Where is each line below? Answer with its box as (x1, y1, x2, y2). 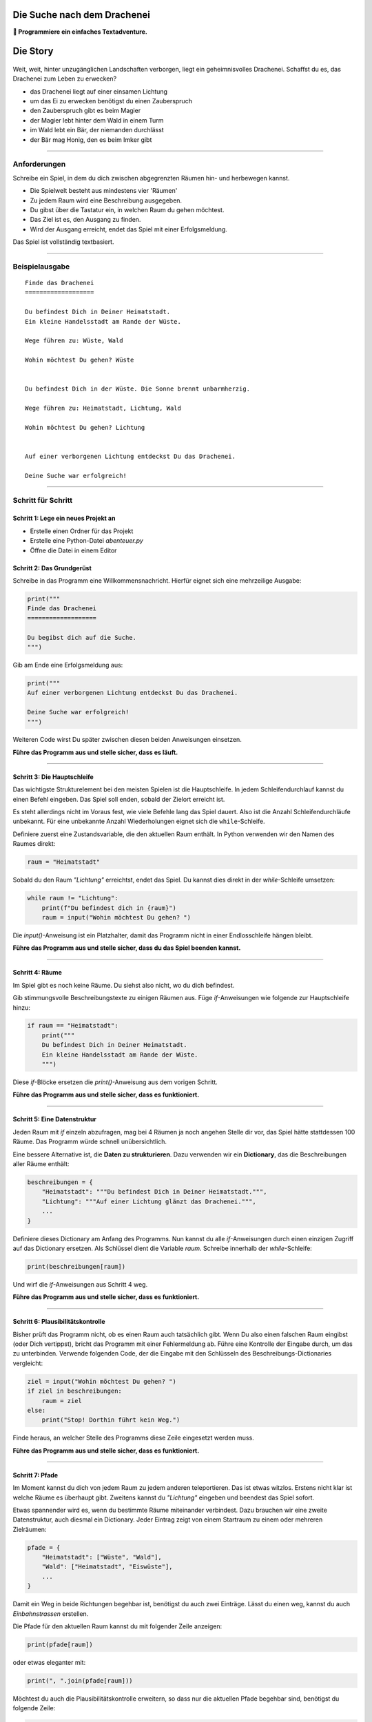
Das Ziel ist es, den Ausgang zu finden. (30, 216, 141, 224)
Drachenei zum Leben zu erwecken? (12, 74, 117, 83)
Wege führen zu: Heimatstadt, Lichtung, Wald (25, 404, 182, 413)
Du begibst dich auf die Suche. (27, 634, 137, 641)
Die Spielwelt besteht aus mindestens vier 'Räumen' (30, 187, 178, 195)
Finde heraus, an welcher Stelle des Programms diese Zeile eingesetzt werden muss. (12, 1433, 254, 1442)
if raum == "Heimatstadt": (27, 1021, 118, 1030)
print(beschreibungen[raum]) (27, 1263, 126, 1270)
